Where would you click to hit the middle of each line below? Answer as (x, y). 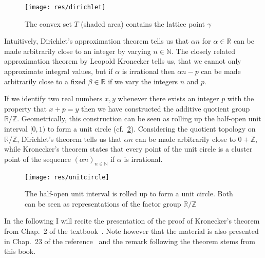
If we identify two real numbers (53, 98)
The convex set (48, 23)
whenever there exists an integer (168, 98)
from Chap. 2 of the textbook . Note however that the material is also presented (131, 231)
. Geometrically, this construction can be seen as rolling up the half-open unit (139, 118)
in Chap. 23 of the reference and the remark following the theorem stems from (130, 241)
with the (241, 98)
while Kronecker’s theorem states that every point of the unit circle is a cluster (128, 149)
